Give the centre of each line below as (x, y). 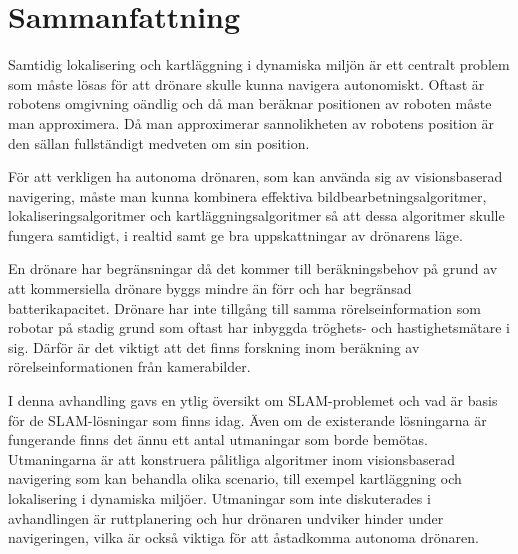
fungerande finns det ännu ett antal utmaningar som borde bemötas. (218, 439)
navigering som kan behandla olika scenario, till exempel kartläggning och (235, 478)
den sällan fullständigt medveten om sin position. (159, 142)
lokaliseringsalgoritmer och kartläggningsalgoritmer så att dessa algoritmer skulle (256, 215)
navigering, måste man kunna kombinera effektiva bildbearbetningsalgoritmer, (247, 195)
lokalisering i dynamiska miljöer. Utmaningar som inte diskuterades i (219, 498)
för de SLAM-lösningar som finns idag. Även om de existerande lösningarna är (247, 419)
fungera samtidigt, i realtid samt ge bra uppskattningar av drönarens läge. (235, 234)
